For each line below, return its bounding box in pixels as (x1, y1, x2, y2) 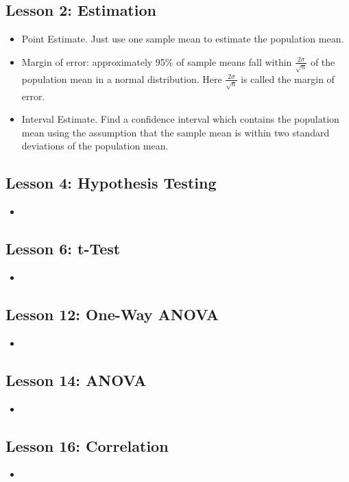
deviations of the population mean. (21, 138, 169, 153)
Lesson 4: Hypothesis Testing (5, 172, 217, 193)
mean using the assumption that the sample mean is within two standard (21, 125, 330, 139)
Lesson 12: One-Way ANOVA (5, 304, 219, 325)
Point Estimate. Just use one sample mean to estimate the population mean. (21, 32, 344, 46)
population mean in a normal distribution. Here (21, 71, 222, 86)
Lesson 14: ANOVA (5, 369, 147, 390)
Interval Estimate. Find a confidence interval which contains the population (21, 112, 339, 126)
